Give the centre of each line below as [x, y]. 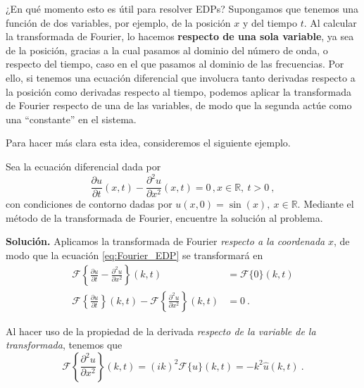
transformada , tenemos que [64, 345]
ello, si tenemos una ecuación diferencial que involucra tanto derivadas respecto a [181, 77]
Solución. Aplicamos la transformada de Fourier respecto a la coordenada [165, 241]
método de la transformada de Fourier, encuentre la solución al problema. [164, 217]
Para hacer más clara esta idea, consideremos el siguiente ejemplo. [148, 143]
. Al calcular [330, 22]
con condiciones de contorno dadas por [89, 204]
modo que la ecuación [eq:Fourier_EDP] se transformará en [134, 255]
